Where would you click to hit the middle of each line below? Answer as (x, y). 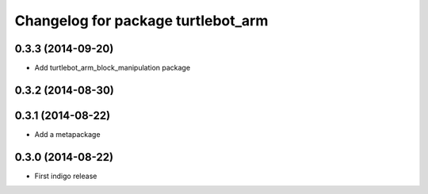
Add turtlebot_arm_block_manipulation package (112, 68)
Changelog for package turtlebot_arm (141, 21)
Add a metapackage (67, 134)
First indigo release (66, 176)
